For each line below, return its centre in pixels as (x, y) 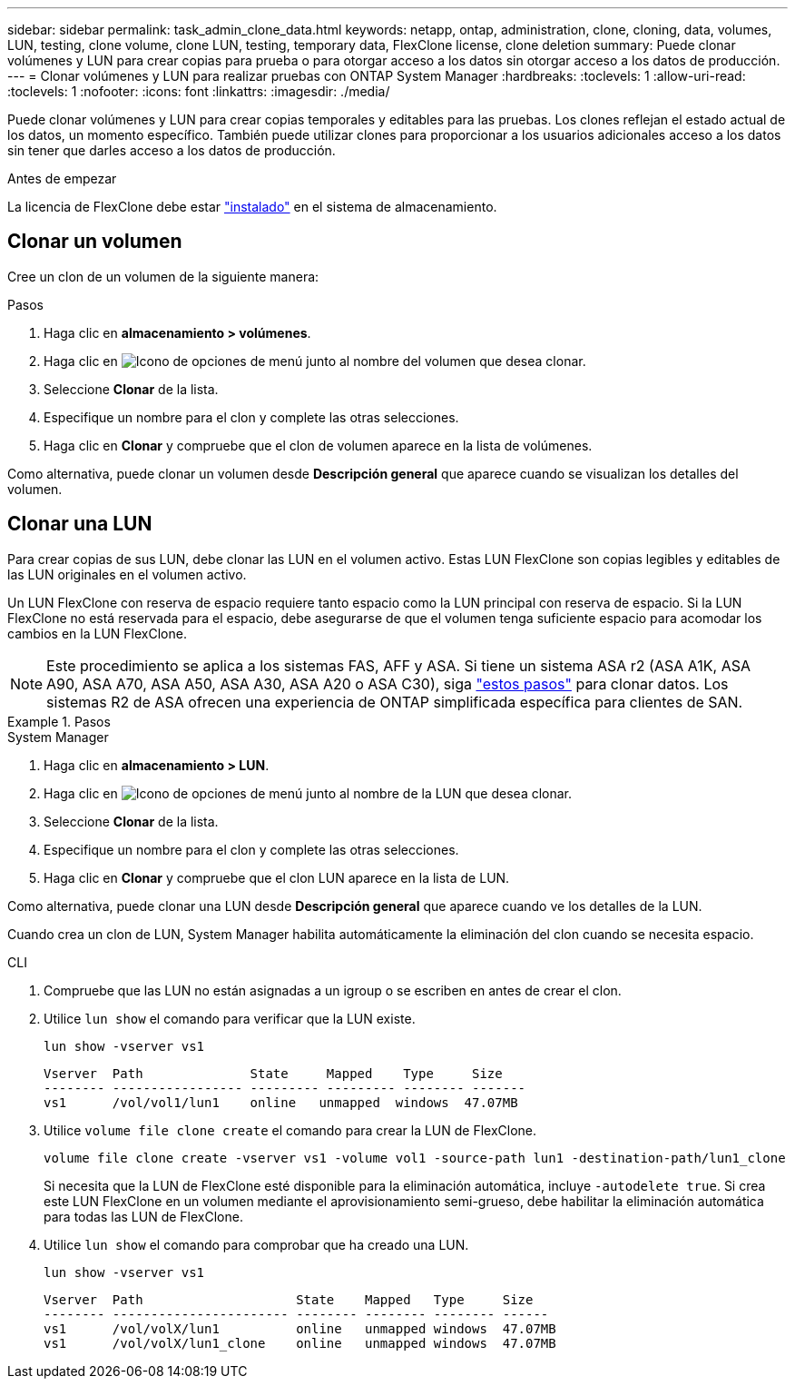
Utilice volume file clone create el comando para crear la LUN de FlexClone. (290, 1130)
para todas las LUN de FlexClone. (143, 1216)
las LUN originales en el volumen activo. (127, 574)
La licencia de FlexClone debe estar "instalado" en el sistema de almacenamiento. (252, 207)
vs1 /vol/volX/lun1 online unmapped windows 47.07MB (300, 1328)
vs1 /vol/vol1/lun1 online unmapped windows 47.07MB (281, 1102)
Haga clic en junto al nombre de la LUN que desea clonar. (308, 793)
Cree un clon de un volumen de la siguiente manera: (163, 276)
